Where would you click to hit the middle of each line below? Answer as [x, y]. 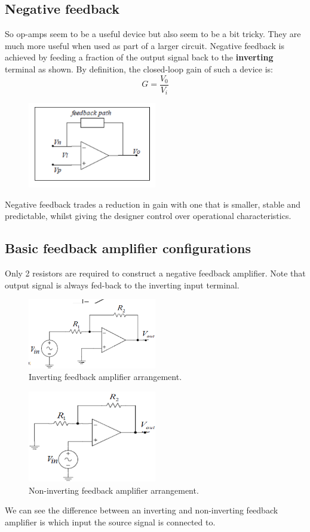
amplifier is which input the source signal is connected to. [110, 522]
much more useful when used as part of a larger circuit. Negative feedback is [145, 45]
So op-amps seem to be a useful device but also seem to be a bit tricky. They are [153, 34]
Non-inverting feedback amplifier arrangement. [114, 490]
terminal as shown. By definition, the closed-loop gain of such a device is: [139, 69]
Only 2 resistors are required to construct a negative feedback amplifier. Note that [155, 273]
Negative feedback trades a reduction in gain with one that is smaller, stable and [153, 204]
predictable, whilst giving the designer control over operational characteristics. [148, 216]
